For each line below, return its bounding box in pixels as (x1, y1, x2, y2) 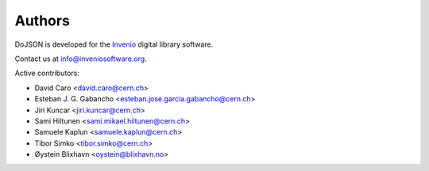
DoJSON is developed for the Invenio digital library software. (14, 40, 214, 49)
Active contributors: (14, 68, 79, 78)
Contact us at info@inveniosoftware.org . (14, 54, 147, 63)
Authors (14, 12, 71, 29)
